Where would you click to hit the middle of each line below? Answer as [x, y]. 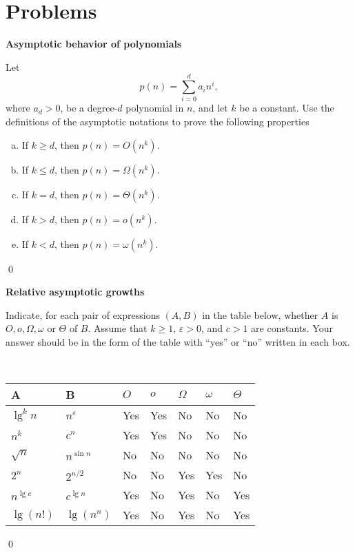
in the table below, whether [260, 314]
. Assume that [118, 328]
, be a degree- [89, 108]
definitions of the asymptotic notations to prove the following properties [158, 122]
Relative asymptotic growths [75, 292]
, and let [210, 108]
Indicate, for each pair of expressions [83, 314]
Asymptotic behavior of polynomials [94, 44]
